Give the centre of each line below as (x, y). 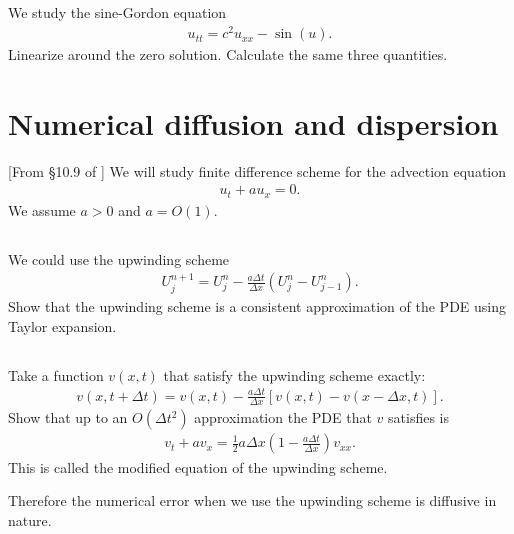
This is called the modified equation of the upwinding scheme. (198, 466)
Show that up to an (68, 417)
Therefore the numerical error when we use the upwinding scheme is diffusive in (252, 500)
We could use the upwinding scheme (119, 258)
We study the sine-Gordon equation (117, 12)
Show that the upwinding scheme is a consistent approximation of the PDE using (257, 305)
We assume (42, 209)
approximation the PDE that (283, 417)
